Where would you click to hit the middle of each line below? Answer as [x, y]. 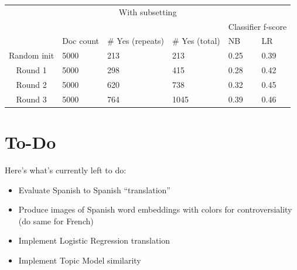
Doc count [81, 41]
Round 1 [31, 70]
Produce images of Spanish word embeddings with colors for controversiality [155, 209]
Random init [32, 55]
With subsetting [148, 11]
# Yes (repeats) [136, 41]
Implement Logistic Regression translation [94, 240]
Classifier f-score [257, 26]
